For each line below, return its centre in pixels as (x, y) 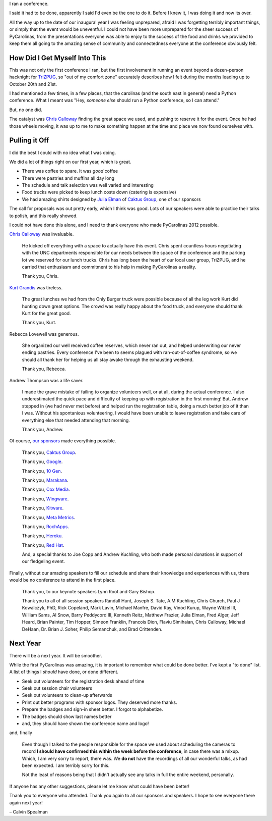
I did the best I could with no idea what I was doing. (63, 152)
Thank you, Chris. (40, 276)
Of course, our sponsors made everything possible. (63, 441)
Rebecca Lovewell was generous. (44, 334)
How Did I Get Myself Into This (58, 58)
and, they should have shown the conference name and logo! (85, 724)
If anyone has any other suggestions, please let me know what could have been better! (99, 786)
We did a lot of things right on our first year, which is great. (70, 162)
